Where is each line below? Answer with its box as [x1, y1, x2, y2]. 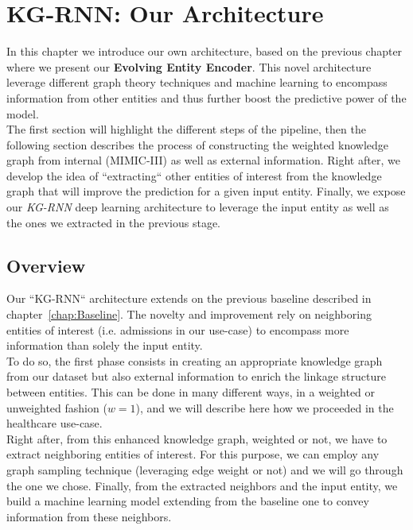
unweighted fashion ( [6, 399, 107, 416]
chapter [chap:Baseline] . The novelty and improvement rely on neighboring [6, 306, 372, 323]
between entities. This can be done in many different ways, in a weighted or [6, 384, 376, 400]
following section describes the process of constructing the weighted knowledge [6, 136, 389, 153]
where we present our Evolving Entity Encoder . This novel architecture [6, 58, 372, 75]
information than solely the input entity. [6, 337, 203, 354]
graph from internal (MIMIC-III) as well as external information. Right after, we [6, 152, 400, 168]
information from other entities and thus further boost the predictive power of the [6, 89, 407, 106]
